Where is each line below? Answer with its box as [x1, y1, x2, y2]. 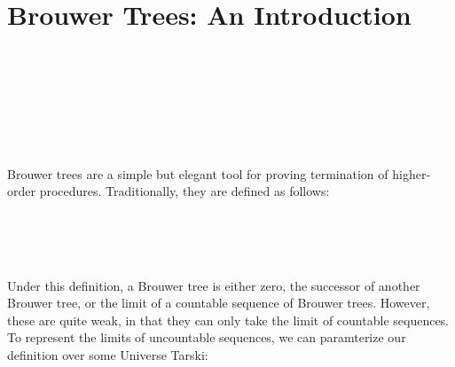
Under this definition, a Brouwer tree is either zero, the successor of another [7, 276, 420, 294]
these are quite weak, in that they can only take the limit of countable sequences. [7, 310, 450, 329]
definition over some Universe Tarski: [7, 346, 208, 364]
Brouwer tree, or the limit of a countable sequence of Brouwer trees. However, [7, 293, 430, 312]
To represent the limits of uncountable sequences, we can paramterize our [7, 328, 406, 347]
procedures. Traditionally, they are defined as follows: [39, 182, 330, 200]
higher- [392, 164, 431, 183]
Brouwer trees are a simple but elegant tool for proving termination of [7, 164, 388, 183]
